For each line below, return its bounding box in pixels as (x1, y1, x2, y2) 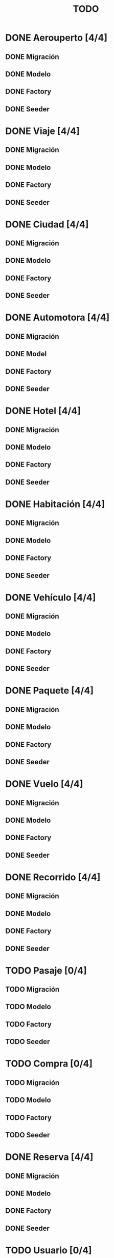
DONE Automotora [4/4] (5, 312, 110, 323)
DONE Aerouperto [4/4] (5, 32, 107, 44)
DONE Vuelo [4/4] (5, 778, 83, 790)
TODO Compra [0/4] (5, 1058, 93, 1070)
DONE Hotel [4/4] (5, 405, 81, 417)
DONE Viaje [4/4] (5, 125, 80, 137)
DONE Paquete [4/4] (5, 685, 94, 696)
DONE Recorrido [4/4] (5, 871, 101, 883)
